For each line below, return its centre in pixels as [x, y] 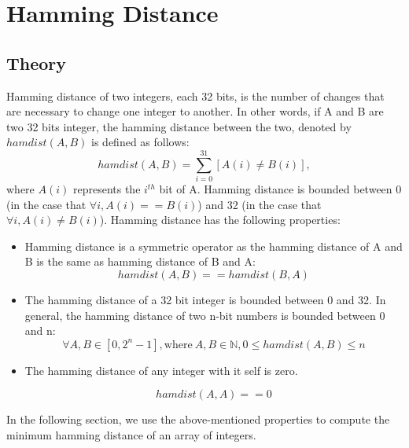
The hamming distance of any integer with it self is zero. [161, 370]
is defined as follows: [140, 142]
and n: [40, 330]
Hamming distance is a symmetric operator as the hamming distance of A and [214, 246]
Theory [37, 62]
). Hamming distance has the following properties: [220, 220]
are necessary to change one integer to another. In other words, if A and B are [195, 111]
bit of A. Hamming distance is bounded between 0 [280, 189]
